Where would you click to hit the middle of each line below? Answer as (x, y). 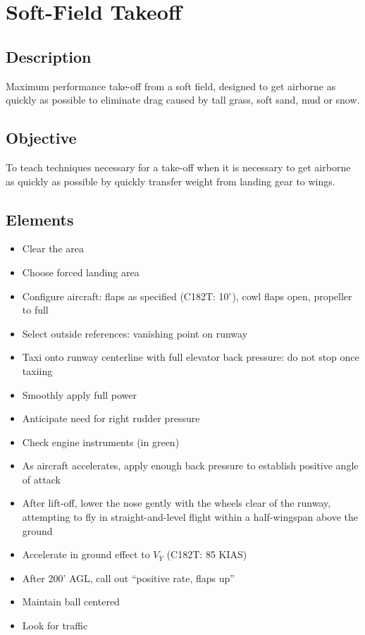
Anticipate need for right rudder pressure (111, 418)
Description (49, 56)
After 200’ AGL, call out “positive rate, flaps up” (128, 578)
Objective (41, 138)
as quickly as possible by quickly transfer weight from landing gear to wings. (171, 181)
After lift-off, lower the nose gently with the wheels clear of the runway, (177, 503)
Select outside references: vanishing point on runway (135, 333)
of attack (41, 479)
